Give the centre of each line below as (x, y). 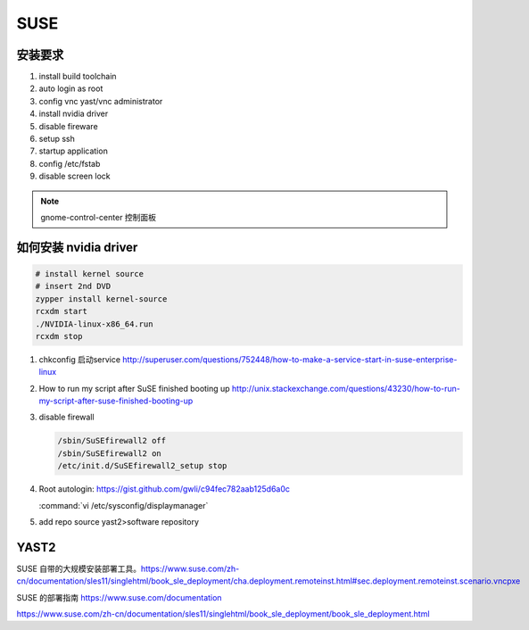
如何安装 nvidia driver (77, 247)
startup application (74, 151)
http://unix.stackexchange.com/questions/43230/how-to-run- (347, 388)
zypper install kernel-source (101, 298)
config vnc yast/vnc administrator (101, 101)
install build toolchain (78, 77)
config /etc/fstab (70, 163)
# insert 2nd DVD (73, 286)
